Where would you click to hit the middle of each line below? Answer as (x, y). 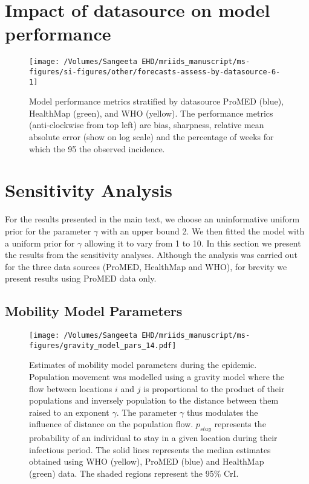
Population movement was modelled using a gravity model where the (157, 377)
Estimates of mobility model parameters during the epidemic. (143, 365)
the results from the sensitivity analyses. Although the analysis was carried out (151, 255)
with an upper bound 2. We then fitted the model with (203, 231)
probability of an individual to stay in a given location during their (153, 438)
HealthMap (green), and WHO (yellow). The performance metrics (151, 113)
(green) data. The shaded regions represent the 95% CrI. (134, 473)
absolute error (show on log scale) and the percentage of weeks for (151, 137)
